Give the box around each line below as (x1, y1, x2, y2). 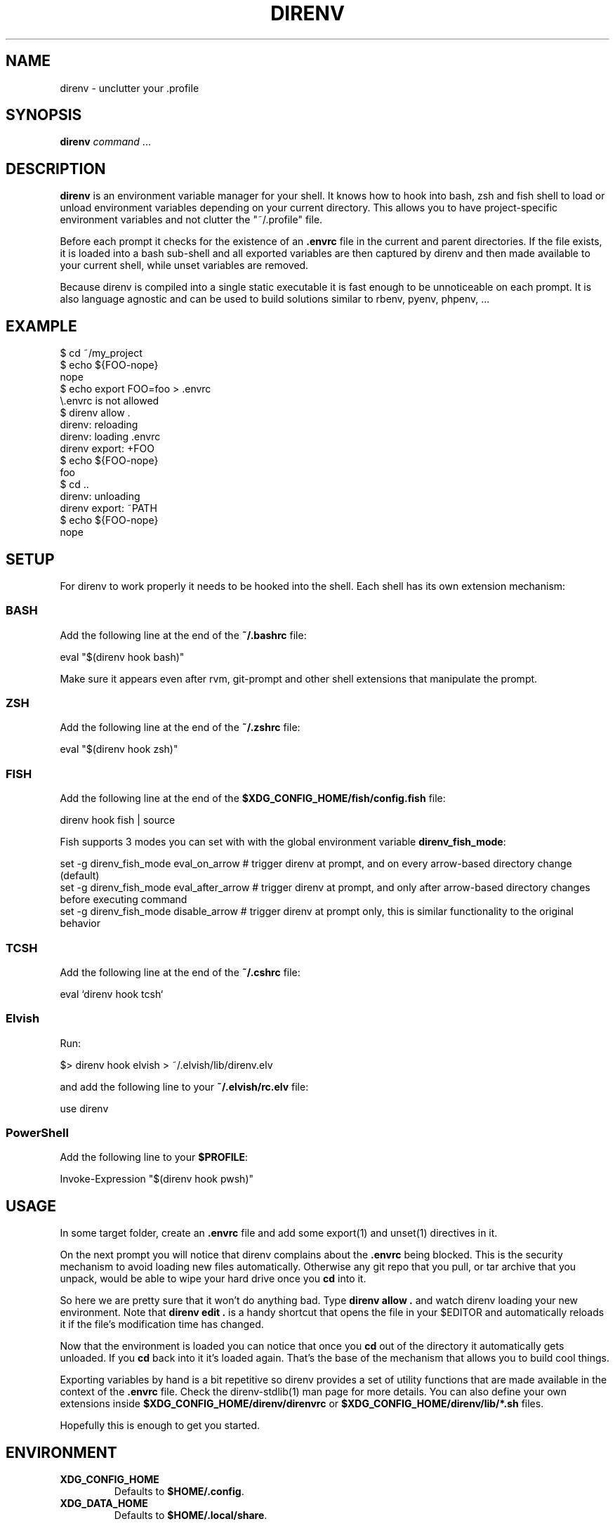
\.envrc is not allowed (60, 395, 159, 407)
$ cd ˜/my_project (60, 347, 143, 360)
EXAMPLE (6, 317, 77, 335)
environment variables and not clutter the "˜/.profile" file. (60, 213, 323, 226)
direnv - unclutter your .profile (60, 81, 199, 94)
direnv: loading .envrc (60, 430, 161, 443)
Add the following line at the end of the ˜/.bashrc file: (60, 629, 307, 641)
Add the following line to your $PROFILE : (60, 1151, 249, 1164)
